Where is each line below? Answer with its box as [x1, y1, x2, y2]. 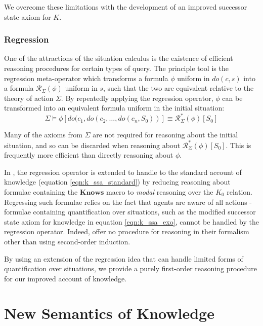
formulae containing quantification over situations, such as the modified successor [4, 206, 256, 217]
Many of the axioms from [4, 129, 82, 140]
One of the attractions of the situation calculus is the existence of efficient [4, 53, 233, 63]
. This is [226, 139, 251, 150]
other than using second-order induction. [4, 236, 130, 246]
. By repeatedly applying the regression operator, [61, 92, 213, 103]
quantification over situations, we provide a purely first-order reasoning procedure [4, 263, 257, 274]
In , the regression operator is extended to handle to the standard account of [4, 166, 242, 177]
